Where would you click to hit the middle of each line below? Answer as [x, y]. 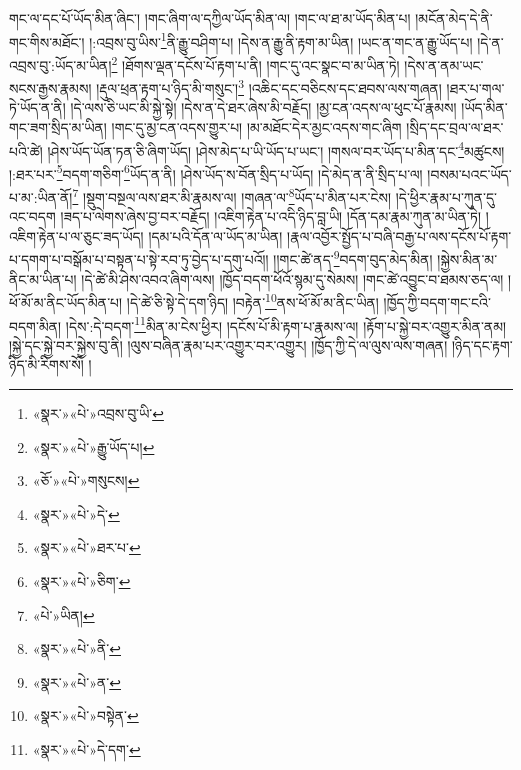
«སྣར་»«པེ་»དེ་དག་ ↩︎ [86, 748]
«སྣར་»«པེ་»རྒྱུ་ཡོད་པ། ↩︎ [93, 446]
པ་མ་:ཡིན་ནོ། [41, 196]
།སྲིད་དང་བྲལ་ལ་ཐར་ [455, 126]
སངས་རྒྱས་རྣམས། [50, 87]
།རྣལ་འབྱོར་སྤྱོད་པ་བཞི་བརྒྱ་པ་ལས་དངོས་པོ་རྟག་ [399, 235]
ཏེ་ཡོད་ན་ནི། [37, 107]
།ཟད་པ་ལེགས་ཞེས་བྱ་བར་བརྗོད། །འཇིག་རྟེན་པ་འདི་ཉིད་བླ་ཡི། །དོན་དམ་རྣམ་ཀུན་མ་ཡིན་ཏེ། [270, 216]
